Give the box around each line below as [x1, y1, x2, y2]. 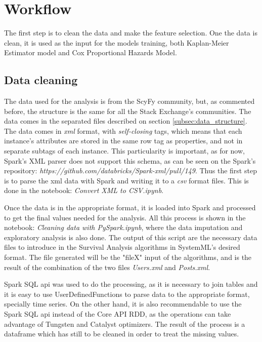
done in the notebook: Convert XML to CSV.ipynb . [4, 185, 163, 196]
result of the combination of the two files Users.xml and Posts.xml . [4, 261, 210, 272]
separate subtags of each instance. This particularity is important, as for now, [4, 145, 245, 156]
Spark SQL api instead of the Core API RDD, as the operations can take [4, 308, 231, 319]
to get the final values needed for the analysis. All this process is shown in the [4, 212, 246, 222]
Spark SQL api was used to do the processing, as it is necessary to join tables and [4, 279, 258, 289]
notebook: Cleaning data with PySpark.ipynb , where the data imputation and [4, 222, 243, 233]
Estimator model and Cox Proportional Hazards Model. [4, 47, 177, 58]
